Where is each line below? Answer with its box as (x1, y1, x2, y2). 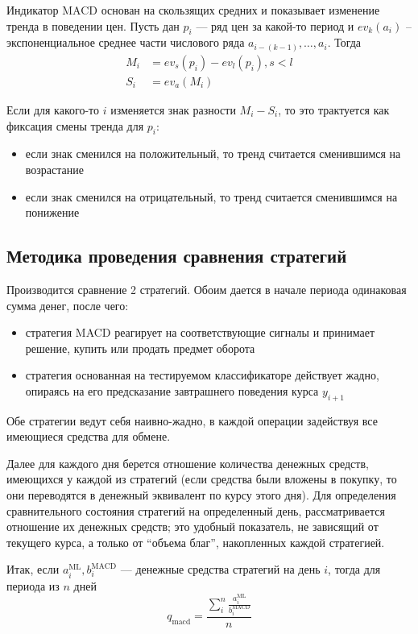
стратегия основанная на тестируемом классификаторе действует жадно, (25, 367, 379, 383)
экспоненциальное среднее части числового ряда (6, 34, 245, 51)
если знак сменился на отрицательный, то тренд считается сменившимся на (25, 188, 398, 205)
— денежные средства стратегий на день (120, 561, 321, 578)
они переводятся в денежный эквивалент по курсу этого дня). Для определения (6, 487, 396, 503)
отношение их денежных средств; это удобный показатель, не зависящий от (6, 518, 379, 535)
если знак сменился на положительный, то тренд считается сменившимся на (25, 145, 401, 162)
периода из (6, 577, 60, 594)
